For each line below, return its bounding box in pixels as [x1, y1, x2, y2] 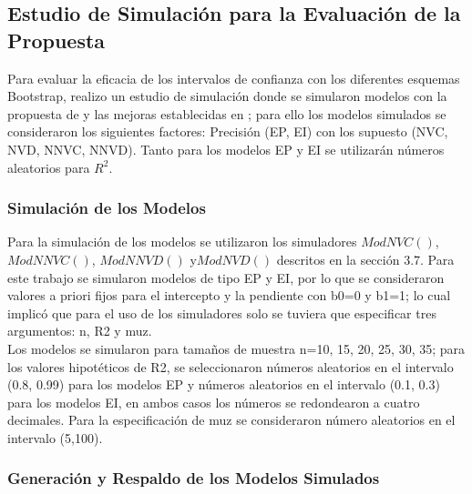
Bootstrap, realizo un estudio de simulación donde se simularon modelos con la [7, 86, 447, 106]
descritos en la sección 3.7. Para [276, 249, 455, 268]
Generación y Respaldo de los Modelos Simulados [7, 467, 380, 489]
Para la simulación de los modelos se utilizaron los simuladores [7, 232, 357, 251]
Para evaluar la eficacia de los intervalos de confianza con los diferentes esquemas [7, 68, 460, 87]
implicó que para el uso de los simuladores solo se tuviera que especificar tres [7, 303, 436, 322]
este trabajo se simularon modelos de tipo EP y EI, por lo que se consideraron [7, 267, 445, 287]
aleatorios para [7, 157, 90, 176]
